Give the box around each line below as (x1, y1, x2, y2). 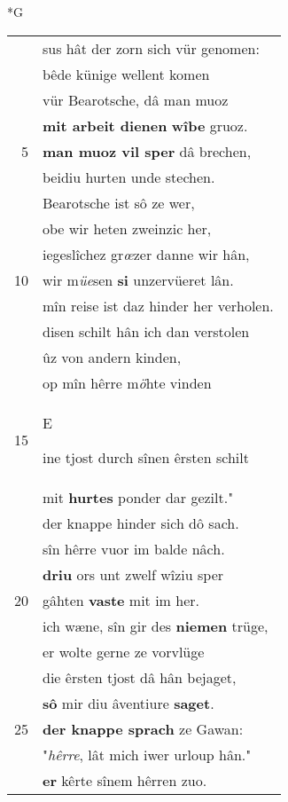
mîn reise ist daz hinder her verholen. (43, 295, 274, 316)
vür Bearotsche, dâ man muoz (43, 89, 229, 110)
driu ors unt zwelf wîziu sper (43, 563, 224, 585)
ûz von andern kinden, (43, 346, 182, 367)
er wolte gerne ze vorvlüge (43, 641, 205, 662)
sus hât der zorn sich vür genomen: (43, 37, 260, 59)
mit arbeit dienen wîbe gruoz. (43, 114, 248, 136)
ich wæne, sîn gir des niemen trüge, (43, 615, 269, 636)
